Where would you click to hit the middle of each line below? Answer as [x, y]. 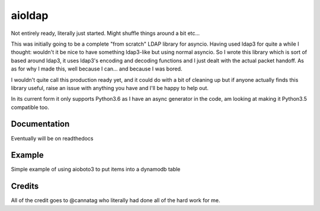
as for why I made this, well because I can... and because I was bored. [97, 69]
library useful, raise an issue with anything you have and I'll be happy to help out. [110, 88]
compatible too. [30, 107]
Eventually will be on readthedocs [52, 138]
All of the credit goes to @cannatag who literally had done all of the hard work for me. [116, 200]
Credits [25, 186]
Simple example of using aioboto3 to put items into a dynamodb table [96, 170]
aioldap [30, 15]
